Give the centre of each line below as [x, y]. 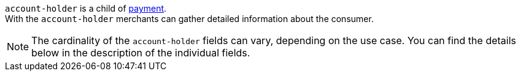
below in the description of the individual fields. [141, 53]
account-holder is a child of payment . [86, 8]
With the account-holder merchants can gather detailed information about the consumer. [189, 19]
